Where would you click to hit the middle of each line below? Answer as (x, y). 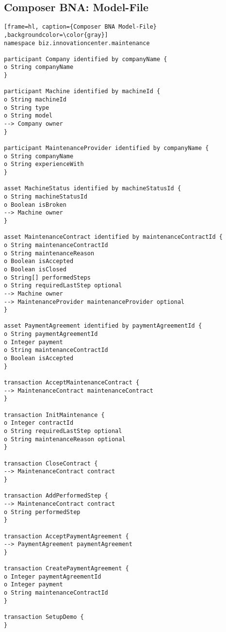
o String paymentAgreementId (51, 334)
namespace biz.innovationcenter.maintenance (77, 43)
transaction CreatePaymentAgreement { (66, 569)
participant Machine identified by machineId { (82, 91)
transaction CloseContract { (51, 463)
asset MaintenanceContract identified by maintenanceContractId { (113, 237)
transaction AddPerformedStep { (56, 496)
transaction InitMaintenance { (54, 415)
